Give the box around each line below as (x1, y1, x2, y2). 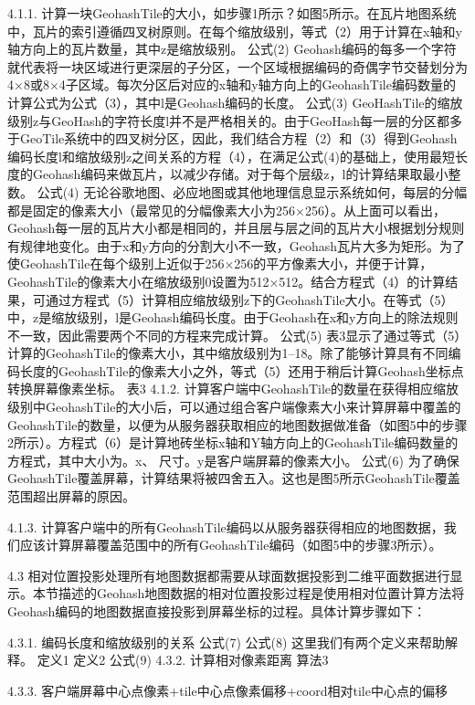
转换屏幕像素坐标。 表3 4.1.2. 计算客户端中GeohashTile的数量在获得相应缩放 (7, 379, 459, 398)
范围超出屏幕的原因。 (7, 487, 135, 506)
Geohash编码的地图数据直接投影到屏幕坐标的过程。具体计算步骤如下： (7, 602, 427, 620)
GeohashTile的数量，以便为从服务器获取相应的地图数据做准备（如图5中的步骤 (7, 415, 468, 434)
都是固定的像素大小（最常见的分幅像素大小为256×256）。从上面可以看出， (7, 200, 446, 219)
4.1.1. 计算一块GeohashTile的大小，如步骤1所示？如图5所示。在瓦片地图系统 (7, 4, 457, 22)
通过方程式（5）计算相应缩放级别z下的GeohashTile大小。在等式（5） (45, 289, 454, 309)
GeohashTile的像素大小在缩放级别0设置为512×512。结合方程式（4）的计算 (7, 271, 446, 290)
